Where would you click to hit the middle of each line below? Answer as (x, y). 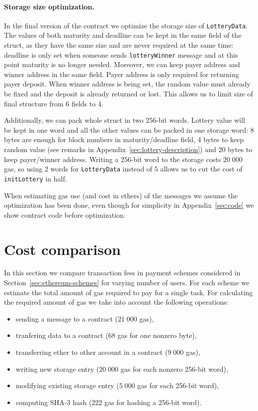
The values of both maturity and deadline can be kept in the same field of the (123, 35)
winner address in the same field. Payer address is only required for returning (122, 74)
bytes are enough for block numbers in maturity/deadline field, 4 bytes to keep (124, 139)
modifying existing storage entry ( (67, 385)
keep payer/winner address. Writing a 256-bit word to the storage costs (113, 159)
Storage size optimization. (49, 6)
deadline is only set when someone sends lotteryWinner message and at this (121, 54)
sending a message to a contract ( (67, 318)
